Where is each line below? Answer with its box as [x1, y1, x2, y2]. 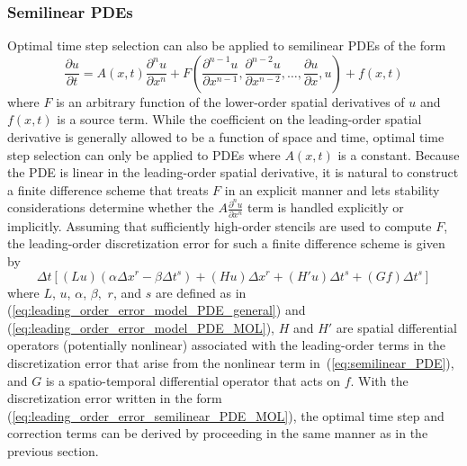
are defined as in [155, 282, 247, 301]
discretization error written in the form [7, 389, 222, 408]
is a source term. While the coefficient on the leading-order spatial [57, 110, 422, 129]
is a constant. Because [337, 145, 460, 164]
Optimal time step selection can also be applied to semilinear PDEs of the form [7, 36, 446, 55]
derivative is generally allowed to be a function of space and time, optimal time [7, 128, 445, 146]
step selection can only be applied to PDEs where [7, 145, 281, 164]
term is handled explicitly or [247, 198, 404, 217]
